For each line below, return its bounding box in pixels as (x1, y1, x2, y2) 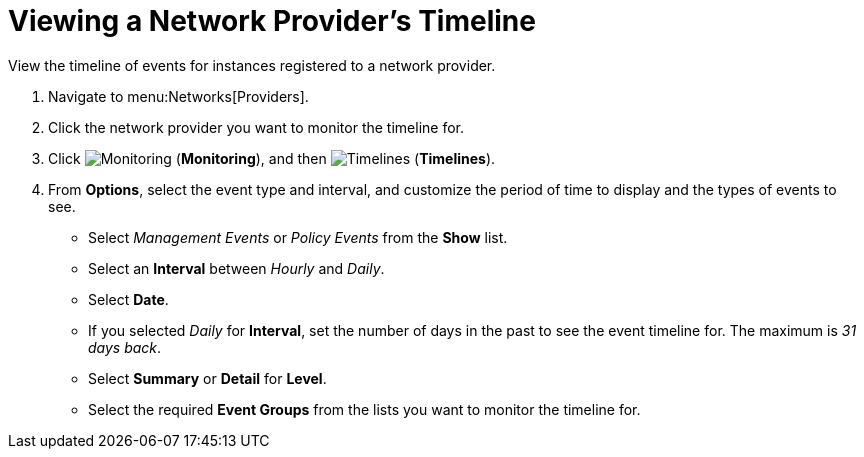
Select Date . (88, 290, 169, 308)
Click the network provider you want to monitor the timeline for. (48, 118, 465, 136)
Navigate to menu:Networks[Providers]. (48, 87, 309, 105)
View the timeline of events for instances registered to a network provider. (8, 56, 496, 74)
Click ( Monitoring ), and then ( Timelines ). (48, 149, 496, 167)
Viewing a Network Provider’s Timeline (8, 4, 536, 38)
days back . (88, 338, 162, 356)
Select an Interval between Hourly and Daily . (88, 259, 385, 277)
